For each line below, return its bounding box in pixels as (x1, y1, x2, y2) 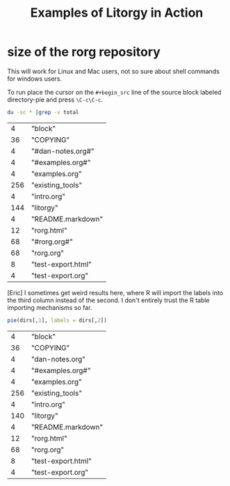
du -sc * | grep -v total (7, 109, 79, 116)
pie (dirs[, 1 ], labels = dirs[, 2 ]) (7, 317, 108, 324)
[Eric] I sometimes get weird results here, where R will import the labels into (7, 288, 224, 297)
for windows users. (7, 75, 63, 83)
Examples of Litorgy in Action (30, 5, 204, 21)
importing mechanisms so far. (7, 303, 92, 311)
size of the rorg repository (7, 44, 161, 60)
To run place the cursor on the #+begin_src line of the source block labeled (7, 88, 222, 96)
